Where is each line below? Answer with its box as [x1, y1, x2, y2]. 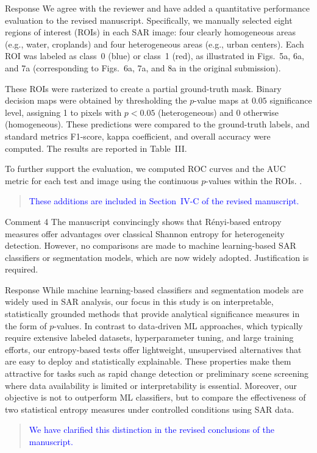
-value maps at [194, 94, 249, 107]
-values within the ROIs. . [205, 174, 302, 187]
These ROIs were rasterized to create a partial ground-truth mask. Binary [5, 82, 282, 95]
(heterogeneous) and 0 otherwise [158, 105, 279, 118]
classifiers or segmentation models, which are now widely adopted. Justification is [5, 251, 309, 263]
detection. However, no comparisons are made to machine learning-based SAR [5, 239, 296, 252]
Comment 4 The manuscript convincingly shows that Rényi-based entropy [5, 215, 282, 227]
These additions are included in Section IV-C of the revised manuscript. [29, 194, 299, 207]
